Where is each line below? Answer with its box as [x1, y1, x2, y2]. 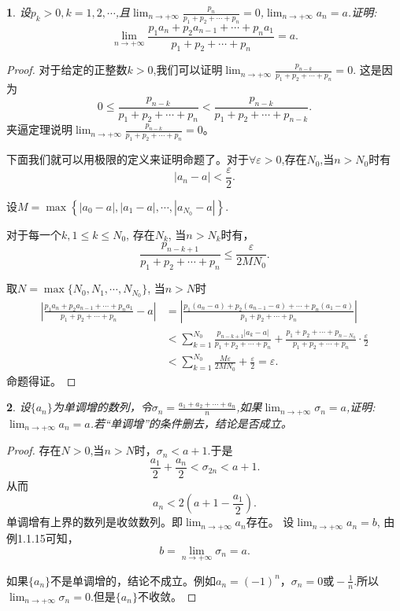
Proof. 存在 [6, 442, 61, 458]
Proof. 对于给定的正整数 [6, 61, 128, 78]
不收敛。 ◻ [137, 587, 197, 604]
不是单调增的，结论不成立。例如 [50, 572, 217, 588]
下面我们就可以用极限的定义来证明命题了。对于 [6, 151, 249, 167]
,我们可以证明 [153, 61, 223, 78]
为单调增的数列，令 [52, 399, 152, 415]
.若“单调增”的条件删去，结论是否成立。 [90, 414, 292, 431]
